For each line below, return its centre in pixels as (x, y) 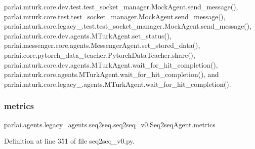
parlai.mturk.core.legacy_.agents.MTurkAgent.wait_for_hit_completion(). (118, 84)
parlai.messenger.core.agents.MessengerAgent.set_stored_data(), (102, 45)
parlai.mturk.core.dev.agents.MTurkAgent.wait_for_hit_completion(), (111, 64)
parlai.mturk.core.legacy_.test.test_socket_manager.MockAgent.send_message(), (128, 26)
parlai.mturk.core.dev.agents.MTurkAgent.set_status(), (88, 35)
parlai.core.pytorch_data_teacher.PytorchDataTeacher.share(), (100, 55)
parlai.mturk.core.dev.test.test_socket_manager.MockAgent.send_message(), (121, 6)
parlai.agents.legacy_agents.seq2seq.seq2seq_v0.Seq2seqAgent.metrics (110, 124)
